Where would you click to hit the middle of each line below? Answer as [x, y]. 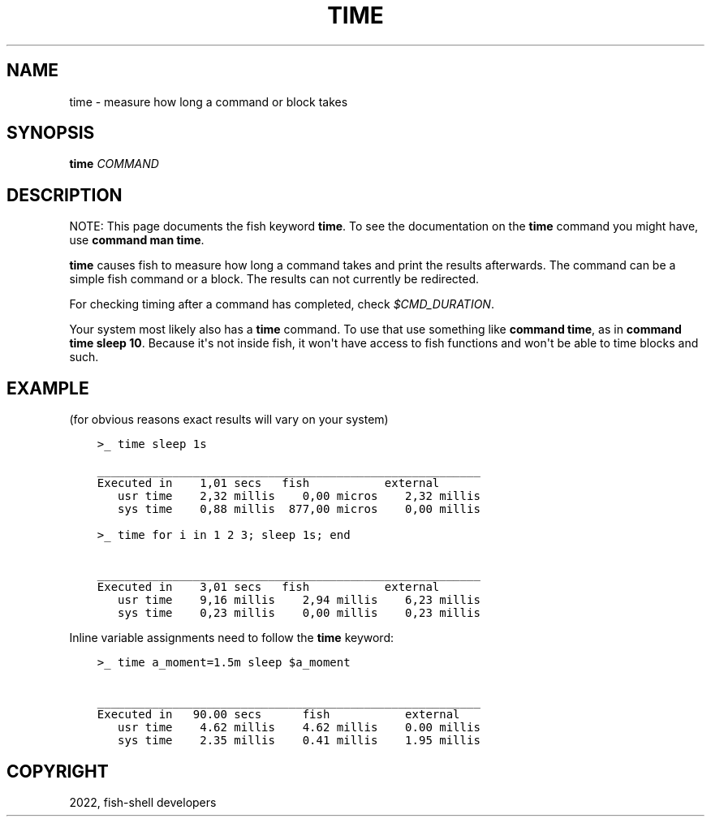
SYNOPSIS [51, 133]
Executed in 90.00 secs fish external [278, 715]
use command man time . [137, 240]
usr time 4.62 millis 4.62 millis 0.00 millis [299, 728]
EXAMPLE [48, 388]
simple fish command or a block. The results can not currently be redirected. [274, 279]
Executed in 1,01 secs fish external [268, 483]
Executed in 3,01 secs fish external [268, 587]
